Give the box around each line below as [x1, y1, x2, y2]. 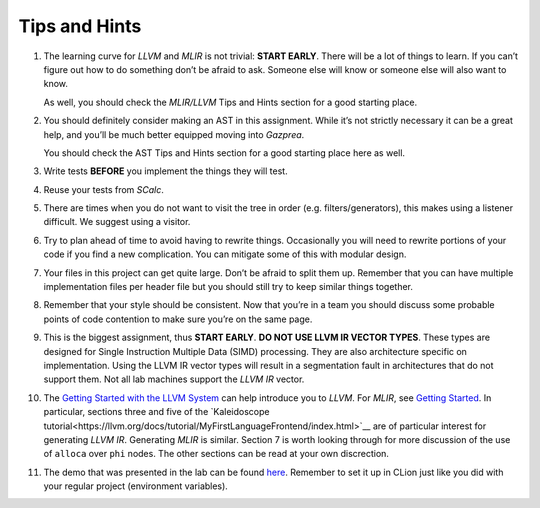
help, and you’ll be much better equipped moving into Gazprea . [43, 128, 305, 140]
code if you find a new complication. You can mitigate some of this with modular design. [43, 248, 407, 260]
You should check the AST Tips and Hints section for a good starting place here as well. [43, 146, 405, 159]
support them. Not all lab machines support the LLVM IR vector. [43, 373, 305, 385]
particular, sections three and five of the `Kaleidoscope [43, 406, 270, 418]
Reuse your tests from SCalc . [43, 183, 165, 195]
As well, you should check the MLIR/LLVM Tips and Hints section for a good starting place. [43, 96, 418, 108]
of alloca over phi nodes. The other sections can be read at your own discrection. [43, 448, 390, 460]
